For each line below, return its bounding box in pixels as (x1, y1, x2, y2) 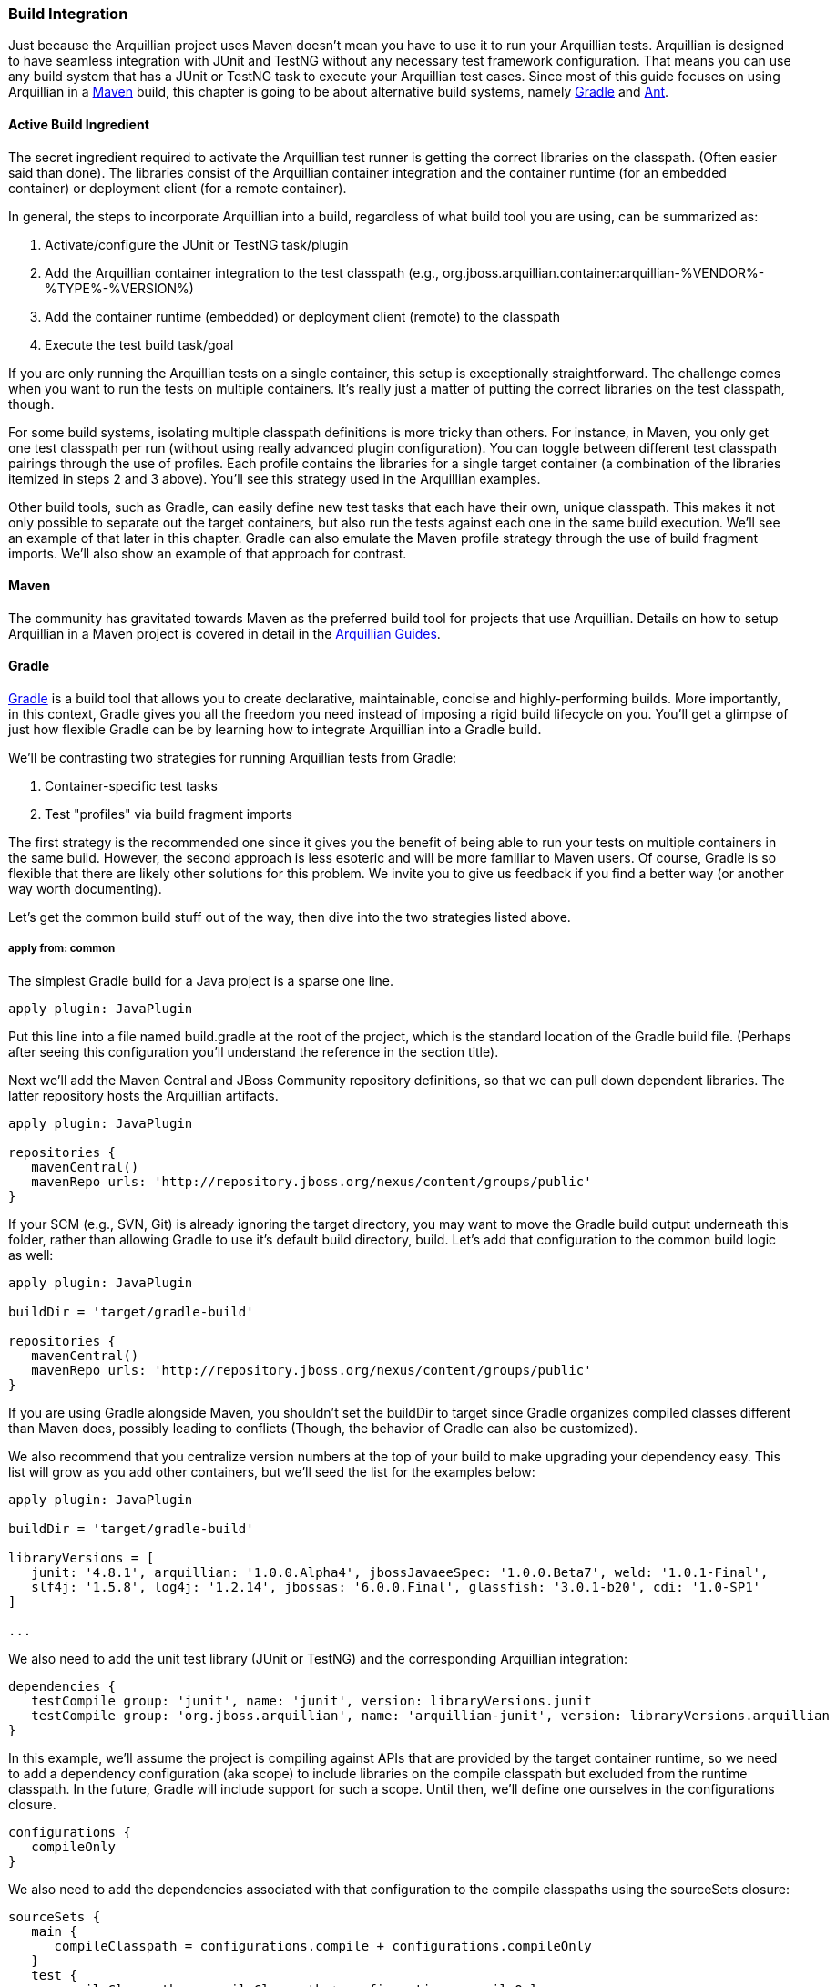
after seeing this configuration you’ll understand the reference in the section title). (8, 1043, 499, 1060)
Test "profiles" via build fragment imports (45, 806, 292, 823)
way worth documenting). (8, 881, 162, 897)
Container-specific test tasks (45, 778, 218, 794)
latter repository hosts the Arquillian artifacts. (8, 1087, 279, 1103)
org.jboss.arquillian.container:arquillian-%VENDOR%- (443, 264, 765, 281)
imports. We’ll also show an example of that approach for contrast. (8, 545, 407, 561)
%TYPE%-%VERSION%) (45, 280, 194, 296)
